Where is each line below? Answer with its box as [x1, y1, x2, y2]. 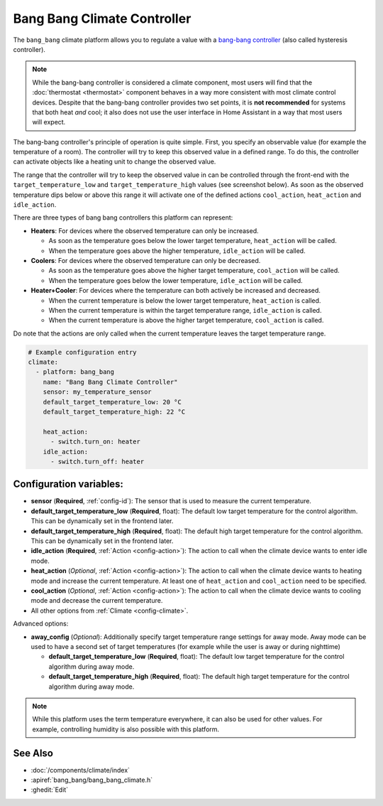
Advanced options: [13, 619, 69, 628]
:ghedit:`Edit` [30, 785, 69, 794]
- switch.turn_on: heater [50, 438, 141, 446]
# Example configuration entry [28, 348, 138, 356]
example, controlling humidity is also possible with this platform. [32, 725, 220, 734]
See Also [13, 747, 53, 759]
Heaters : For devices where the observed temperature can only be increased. [30, 226, 259, 235]
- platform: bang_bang [35, 368, 115, 376]
